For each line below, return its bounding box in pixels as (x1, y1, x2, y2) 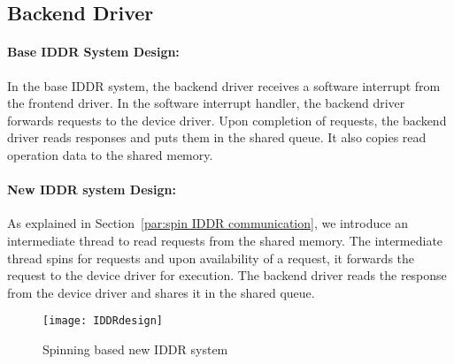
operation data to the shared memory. (7, 145, 213, 163)
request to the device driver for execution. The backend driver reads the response (7, 266, 447, 284)
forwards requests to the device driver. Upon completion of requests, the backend (7, 110, 447, 129)
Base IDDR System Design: (7, 42, 180, 61)
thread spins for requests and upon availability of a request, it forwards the (7, 248, 415, 267)
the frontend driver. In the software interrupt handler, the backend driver (7, 94, 405, 112)
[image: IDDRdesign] (42, 315, 164, 328)
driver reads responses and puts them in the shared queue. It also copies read (7, 128, 427, 147)
